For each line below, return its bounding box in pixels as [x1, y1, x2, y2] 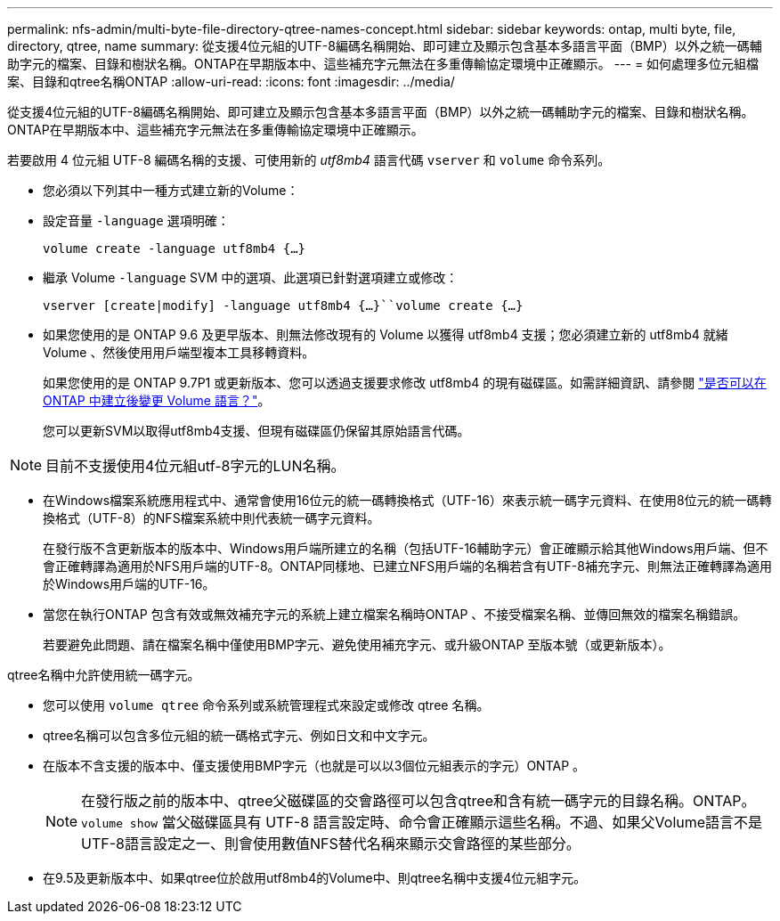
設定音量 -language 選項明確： [43, 213, 230, 228]
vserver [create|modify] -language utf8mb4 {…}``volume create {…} [43, 298, 524, 313]
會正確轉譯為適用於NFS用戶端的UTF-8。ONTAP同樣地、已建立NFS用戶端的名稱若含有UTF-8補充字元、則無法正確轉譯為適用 [43, 558, 772, 574]
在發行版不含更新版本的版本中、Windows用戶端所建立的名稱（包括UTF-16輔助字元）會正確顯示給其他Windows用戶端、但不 [43, 541, 768, 556]
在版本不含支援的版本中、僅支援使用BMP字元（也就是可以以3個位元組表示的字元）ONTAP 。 [43, 758, 586, 773]
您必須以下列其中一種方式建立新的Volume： [43, 183, 299, 198]
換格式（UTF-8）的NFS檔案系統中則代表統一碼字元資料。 [43, 510, 380, 526]
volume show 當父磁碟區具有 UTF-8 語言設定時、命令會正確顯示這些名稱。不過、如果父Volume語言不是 [81, 813, 763, 831]
